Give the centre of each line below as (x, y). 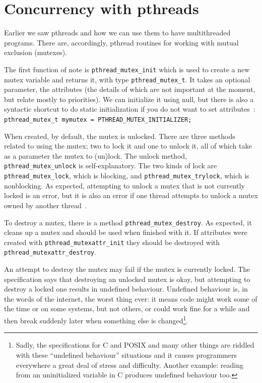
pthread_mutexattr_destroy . (50, 252)
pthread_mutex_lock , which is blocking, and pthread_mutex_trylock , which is (127, 176)
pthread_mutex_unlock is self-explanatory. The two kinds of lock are (111, 165)
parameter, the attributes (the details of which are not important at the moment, (130, 89)
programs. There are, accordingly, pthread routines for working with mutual (121, 42)
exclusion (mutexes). (36, 52)
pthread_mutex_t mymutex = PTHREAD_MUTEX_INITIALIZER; (98, 120)
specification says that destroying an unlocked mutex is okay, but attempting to (127, 279)
